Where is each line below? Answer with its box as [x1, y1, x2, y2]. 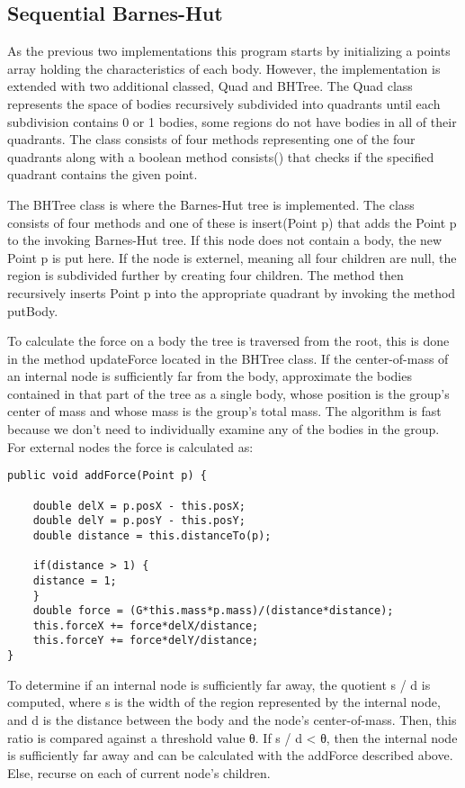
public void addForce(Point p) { [7, 469, 207, 483]
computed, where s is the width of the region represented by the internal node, [7, 693, 441, 711]
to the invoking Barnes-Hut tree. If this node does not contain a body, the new [7, 231, 443, 249]
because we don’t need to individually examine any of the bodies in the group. [7, 420, 440, 439]
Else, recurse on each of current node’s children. [7, 763, 271, 782]
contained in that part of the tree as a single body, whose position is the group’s [7, 384, 450, 403]
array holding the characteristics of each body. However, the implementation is [7, 59, 441, 77]
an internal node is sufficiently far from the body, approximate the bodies [7, 367, 412, 385]
